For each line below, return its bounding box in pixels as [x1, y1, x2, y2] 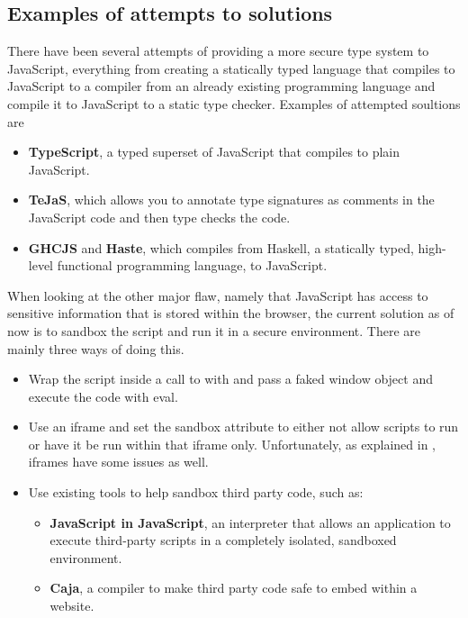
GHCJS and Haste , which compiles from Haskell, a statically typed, [28, 238, 414, 257]
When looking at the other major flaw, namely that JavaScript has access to [7, 286, 428, 304]
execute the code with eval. [28, 386, 178, 405]
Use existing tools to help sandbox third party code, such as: [28, 483, 364, 502]
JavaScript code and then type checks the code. [28, 207, 291, 226]
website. [49, 596, 94, 615]
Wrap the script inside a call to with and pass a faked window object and [28, 369, 433, 388]
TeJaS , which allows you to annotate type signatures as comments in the [28, 190, 435, 209]
